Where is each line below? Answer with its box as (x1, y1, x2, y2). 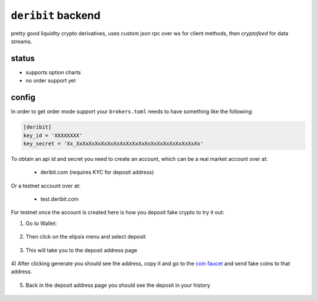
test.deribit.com (40, 196, 79, 203)
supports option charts (25, 68, 81, 76)
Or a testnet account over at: (11, 182, 81, 189)
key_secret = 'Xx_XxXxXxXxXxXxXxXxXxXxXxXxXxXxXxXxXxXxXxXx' (23, 140, 204, 147)
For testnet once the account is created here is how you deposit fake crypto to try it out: (11, 209, 225, 216)
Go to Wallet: (25, 220, 57, 227)
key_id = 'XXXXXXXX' (23, 132, 82, 138)
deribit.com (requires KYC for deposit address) (40, 168, 154, 176)
